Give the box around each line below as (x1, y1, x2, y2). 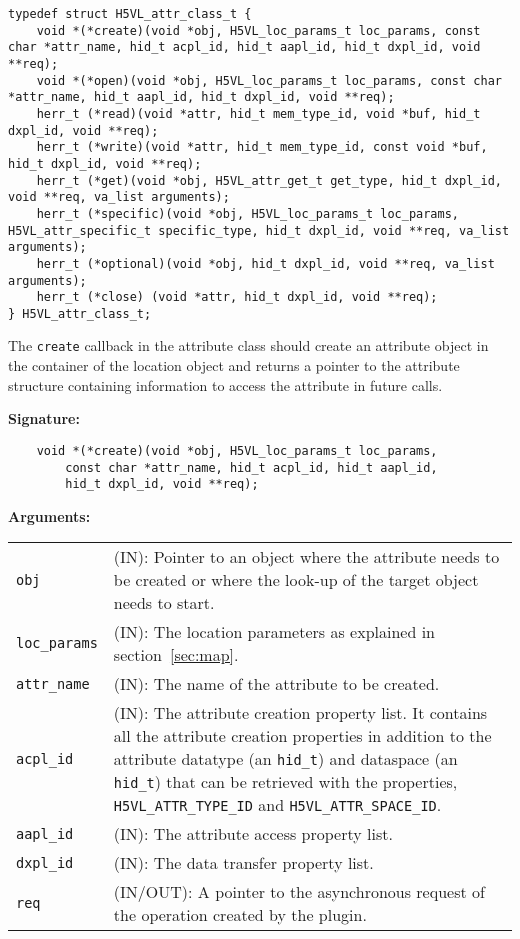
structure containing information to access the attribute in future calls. (8, 374, 443, 395)
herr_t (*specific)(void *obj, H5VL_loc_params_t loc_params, (36, 206, 460, 221)
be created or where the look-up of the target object (113, 568, 479, 592)
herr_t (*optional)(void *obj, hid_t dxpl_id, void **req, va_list (36, 256, 495, 271)
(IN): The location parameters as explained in (113, 620, 435, 644)
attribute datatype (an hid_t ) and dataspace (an (113, 747, 458, 771)
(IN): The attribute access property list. (113, 822, 393, 846)
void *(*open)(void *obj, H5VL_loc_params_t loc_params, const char (36, 73, 502, 88)
